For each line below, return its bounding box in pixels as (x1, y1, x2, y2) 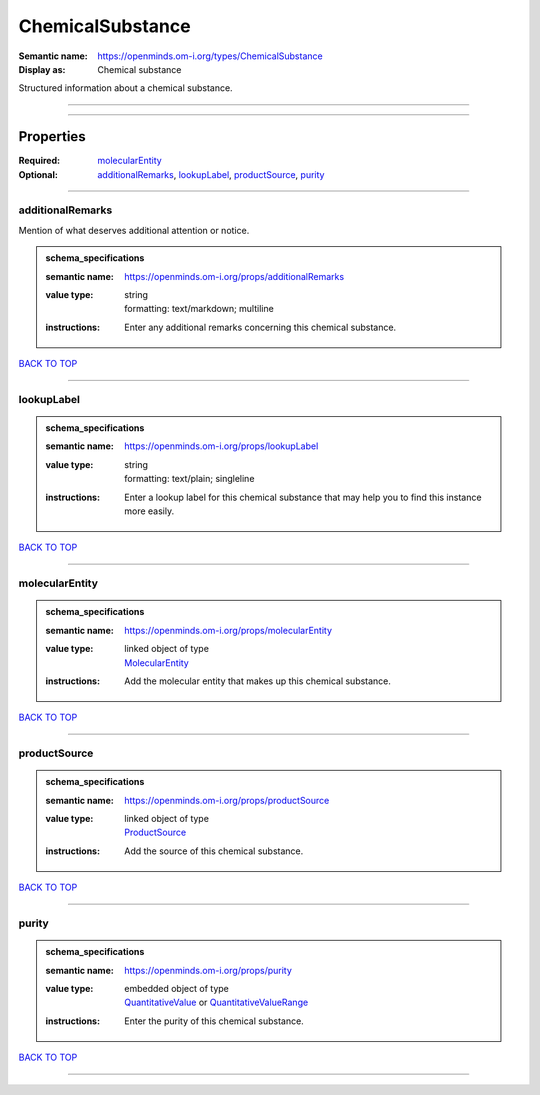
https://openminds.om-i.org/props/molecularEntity (124, 624, 333, 636)
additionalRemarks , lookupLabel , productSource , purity (97, 168, 325, 180)
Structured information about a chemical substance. (18, 82, 234, 94)
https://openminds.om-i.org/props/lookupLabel (124, 440, 319, 452)
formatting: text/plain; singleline (124, 473, 255, 485)
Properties (18, 128, 86, 145)
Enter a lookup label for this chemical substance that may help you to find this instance (124, 491, 482, 503)
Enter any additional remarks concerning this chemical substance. (124, 321, 397, 333)
